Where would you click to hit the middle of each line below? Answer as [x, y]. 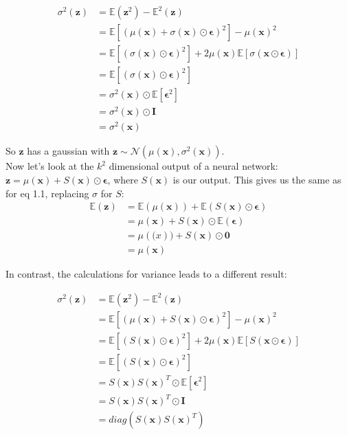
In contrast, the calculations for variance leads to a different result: [146, 274]
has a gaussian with [68, 151]
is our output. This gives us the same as [257, 179]
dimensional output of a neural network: [193, 166]
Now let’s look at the [50, 166]
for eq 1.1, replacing [47, 193]
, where [123, 179]
